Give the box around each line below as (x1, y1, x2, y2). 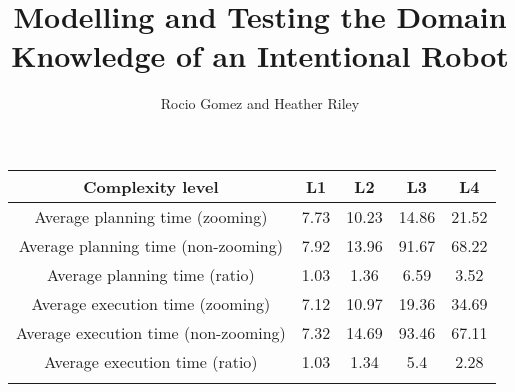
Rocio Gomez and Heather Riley (160, 93, 360, 114)
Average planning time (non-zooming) (18, 233, 283, 257)
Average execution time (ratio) (44, 349, 258, 373)
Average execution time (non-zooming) (16, 320, 286, 344)
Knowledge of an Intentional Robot (11, 35, 509, 76)
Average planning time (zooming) (34, 204, 268, 228)
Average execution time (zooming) (31, 291, 271, 315)
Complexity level (83, 174, 219, 198)
